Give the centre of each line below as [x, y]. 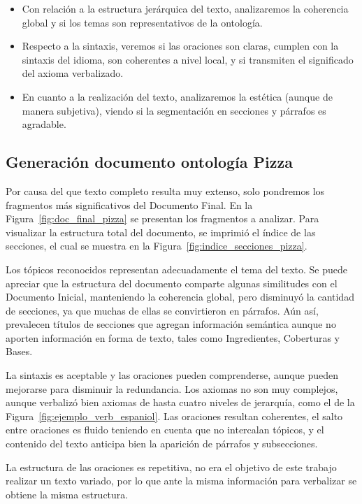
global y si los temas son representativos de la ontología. [142, 22]
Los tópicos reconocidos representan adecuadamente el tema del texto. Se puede [177, 269]
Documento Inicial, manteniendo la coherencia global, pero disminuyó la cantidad [180, 297]
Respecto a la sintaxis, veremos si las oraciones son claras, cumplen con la [180, 46]
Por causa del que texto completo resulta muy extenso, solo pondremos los [165, 190]
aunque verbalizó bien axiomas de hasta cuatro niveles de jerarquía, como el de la [180, 402]
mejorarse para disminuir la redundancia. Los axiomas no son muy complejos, [172, 388]
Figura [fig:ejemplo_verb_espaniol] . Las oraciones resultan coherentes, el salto [174, 416]
